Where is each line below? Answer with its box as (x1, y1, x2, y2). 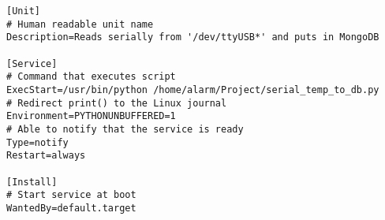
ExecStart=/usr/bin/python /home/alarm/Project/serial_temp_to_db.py (6, 84, 379, 95)
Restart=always (6, 150, 86, 162)
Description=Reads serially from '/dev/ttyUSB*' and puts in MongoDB (6, 32, 379, 43)
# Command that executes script (6, 71, 176, 83)
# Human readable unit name (6, 18, 154, 30)
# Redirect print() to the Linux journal (6, 97, 227, 109)
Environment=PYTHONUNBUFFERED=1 (6, 110, 176, 122)
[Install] (6, 176, 58, 188)
